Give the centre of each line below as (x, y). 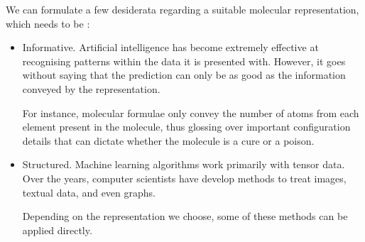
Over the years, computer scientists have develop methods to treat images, (184, 178)
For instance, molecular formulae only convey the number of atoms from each (191, 112)
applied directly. (57, 230)
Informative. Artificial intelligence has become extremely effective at (170, 47)
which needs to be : (48, 23)
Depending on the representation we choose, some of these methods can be (185, 216)
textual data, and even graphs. (89, 192)
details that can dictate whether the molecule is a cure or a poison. (168, 140)
